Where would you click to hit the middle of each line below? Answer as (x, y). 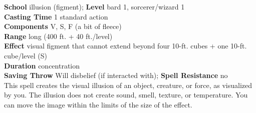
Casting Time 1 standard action (56, 16)
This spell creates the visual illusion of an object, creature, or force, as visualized (128, 85)
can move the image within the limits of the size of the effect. (98, 104)
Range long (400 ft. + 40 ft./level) (58, 36)
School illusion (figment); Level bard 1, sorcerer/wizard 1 (94, 6)
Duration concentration (42, 65)
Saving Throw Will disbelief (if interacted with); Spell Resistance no (116, 75)
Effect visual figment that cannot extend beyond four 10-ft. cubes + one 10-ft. (125, 46)
